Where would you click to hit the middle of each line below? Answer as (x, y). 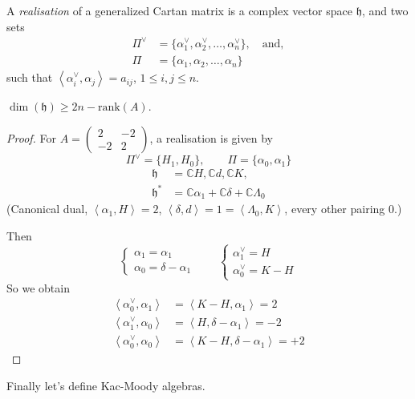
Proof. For (32, 137)
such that (30, 77)
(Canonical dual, (47, 209)
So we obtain (38, 287)
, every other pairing (335, 209)
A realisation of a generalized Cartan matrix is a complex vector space (179, 10)
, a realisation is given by (211, 137)
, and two (385, 10)
